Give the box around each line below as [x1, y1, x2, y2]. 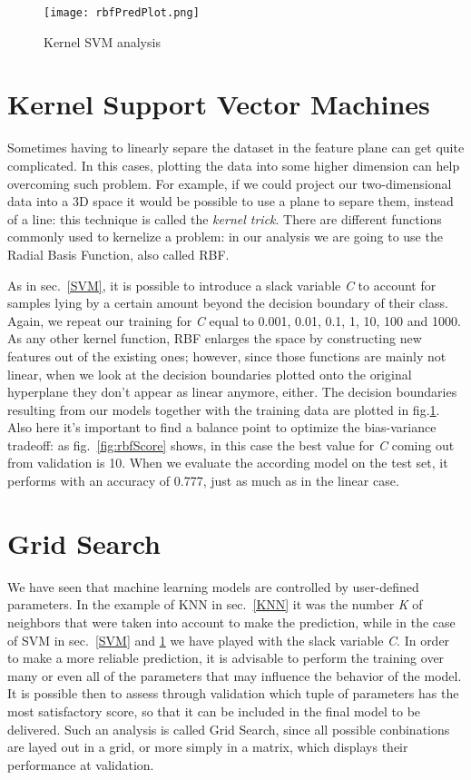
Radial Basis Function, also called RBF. [7, 244, 230, 263]
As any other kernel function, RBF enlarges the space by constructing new [7, 329, 422, 348]
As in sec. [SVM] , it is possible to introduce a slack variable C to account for [7, 275, 437, 294]
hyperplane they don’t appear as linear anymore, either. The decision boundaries [7, 382, 457, 401]
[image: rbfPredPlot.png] [44, 6, 200, 19]
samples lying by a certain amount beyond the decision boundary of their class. [7, 293, 448, 312]
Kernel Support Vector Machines [7, 85, 430, 123]
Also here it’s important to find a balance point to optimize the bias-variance [7, 418, 437, 437]
